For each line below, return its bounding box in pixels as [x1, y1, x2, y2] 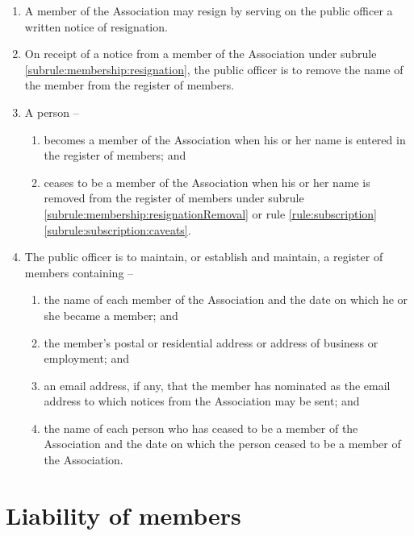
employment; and [44, 350, 129, 367]
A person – [24, 103, 79, 120]
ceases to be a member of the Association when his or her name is [44, 173, 370, 190]
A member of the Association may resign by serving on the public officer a [24, 2, 393, 19]
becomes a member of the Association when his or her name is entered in [44, 131, 406, 148]
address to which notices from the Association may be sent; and [44, 393, 360, 409]
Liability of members [6, 498, 241, 531]
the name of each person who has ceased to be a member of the [44, 419, 358, 436]
